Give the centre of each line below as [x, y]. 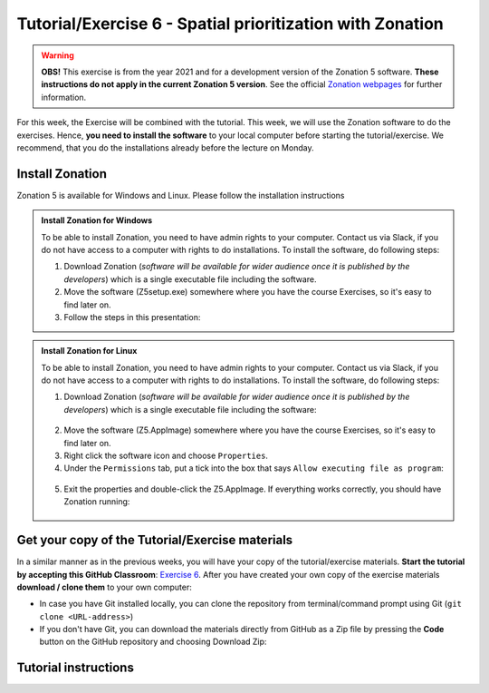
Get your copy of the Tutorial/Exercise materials [155, 540]
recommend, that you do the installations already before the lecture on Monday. [165, 147]
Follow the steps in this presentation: [132, 317]
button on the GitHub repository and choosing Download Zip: [153, 642]
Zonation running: [97, 502]
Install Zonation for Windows [97, 220]
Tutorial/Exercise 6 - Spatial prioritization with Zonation [230, 24]
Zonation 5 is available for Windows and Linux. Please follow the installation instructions [181, 195]
